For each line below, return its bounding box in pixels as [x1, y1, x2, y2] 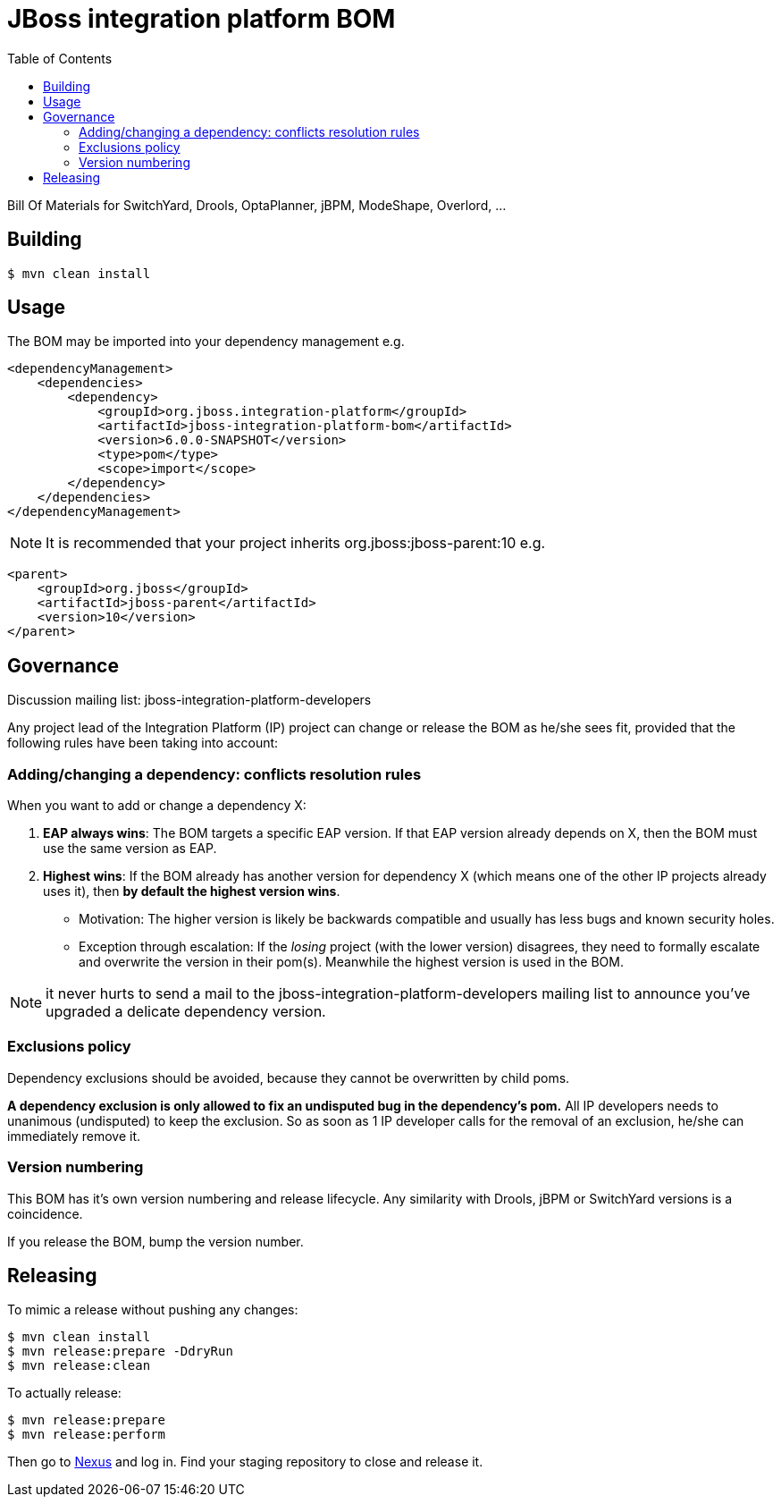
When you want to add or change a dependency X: [7, 798, 307, 814]
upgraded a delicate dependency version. [46, 1002, 326, 1021]
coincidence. [7, 1205, 83, 1221]
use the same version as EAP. [43, 841, 217, 857]
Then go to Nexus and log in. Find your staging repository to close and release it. [7, 1454, 483, 1470]
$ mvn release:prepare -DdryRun [7, 1344, 233, 1359]
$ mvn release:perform [7, 1427, 166, 1442]
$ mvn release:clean [7, 1358, 151, 1373]
